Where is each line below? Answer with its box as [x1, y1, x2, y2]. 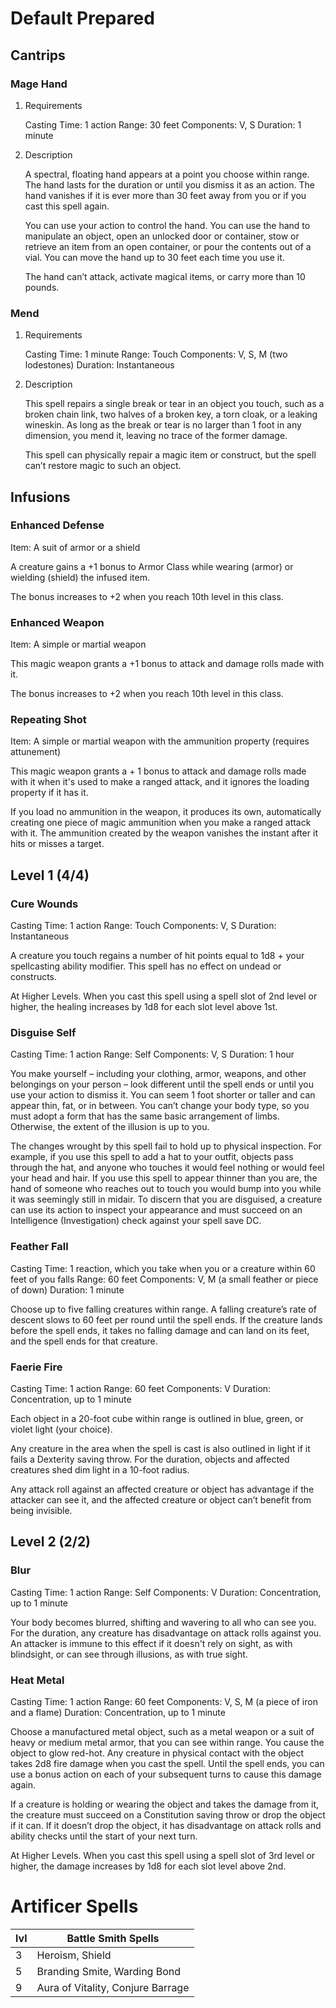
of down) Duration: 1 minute [10, 1283, 125, 1296]
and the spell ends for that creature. [10, 1335, 158, 1347]
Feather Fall [10, 1240, 69, 1254]
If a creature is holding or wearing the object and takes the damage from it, [10, 1798, 319, 1811]
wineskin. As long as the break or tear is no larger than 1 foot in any [24, 419, 302, 431]
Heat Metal [10, 1673, 65, 1687]
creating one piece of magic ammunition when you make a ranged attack [10, 817, 312, 829]
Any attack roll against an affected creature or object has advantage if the [10, 1483, 315, 1496]
